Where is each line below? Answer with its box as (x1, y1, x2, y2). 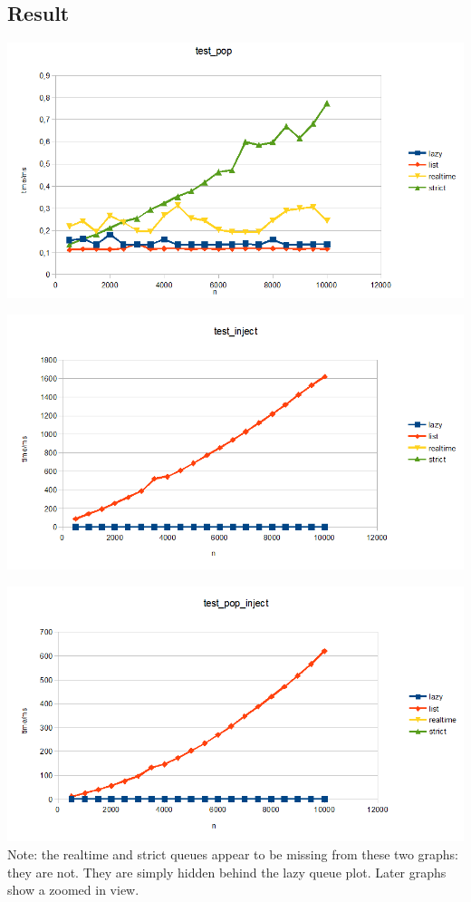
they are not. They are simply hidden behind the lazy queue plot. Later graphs (7, 862, 447, 881)
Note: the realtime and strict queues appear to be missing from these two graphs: (7, 845, 459, 864)
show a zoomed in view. (7, 880, 139, 899)
